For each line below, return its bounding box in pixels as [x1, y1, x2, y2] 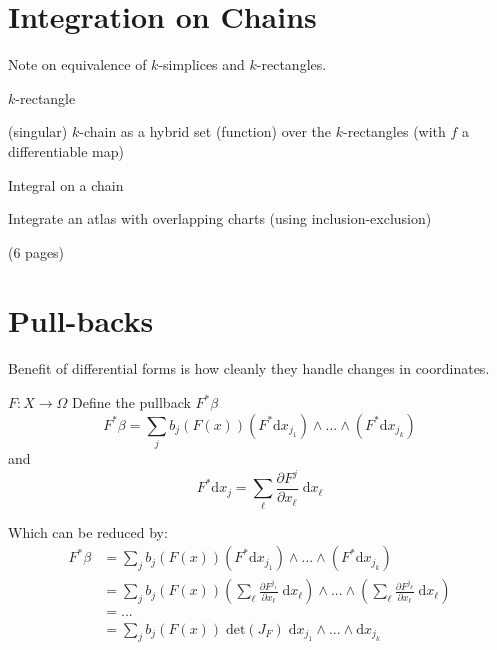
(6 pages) [8, 241, 65, 262]
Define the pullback [72, 392, 191, 412]
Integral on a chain [8, 174, 124, 195]
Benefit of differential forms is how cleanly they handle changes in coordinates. [8, 358, 490, 379]
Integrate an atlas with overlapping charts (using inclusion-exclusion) [8, 208, 432, 229]
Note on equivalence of [8, 54, 147, 75]
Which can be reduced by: [8, 521, 168, 542]
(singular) [8, 121, 68, 142]
